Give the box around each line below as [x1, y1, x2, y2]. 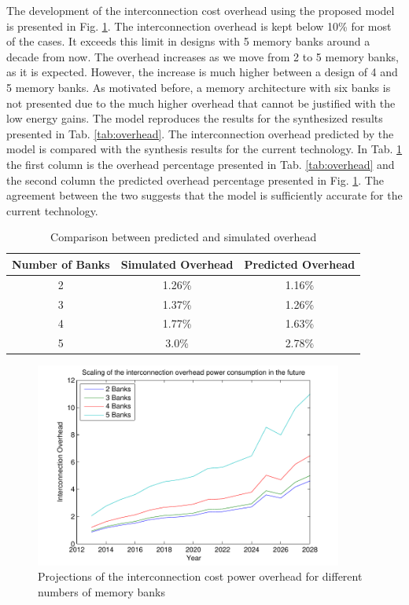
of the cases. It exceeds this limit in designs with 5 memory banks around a [6, 33, 370, 49]
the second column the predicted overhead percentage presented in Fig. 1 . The [6, 171, 384, 188]
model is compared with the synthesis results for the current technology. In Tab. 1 [6, 141, 403, 157]
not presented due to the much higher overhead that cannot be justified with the [6, 94, 396, 111]
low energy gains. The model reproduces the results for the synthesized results [6, 110, 383, 126]
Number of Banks [12, 255, 110, 272]
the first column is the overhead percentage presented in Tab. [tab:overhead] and [6, 156, 395, 172]
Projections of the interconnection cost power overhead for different [38, 568, 363, 585]
